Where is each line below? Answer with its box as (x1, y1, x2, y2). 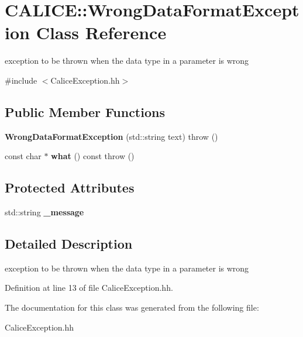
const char (5, 150, 42, 162)
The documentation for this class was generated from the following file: (5, 301, 259, 314)
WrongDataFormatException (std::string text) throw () (5, 130, 218, 142)
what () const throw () (51, 150, 135, 162)
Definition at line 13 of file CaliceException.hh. (5, 281, 173, 294)
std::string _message (5, 206, 84, 218)
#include (5, 74, 37, 86)
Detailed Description (5, 235, 133, 253)
